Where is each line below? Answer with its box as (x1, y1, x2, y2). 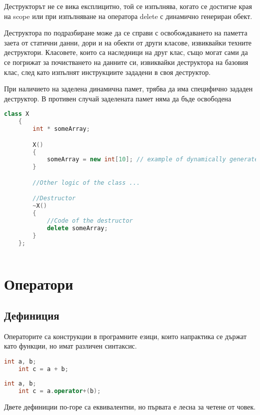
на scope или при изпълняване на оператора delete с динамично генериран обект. (4, 10, 252, 21)
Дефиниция (4, 308, 59, 323)
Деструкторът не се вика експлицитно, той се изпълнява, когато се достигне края (4, 1, 252, 11)
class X (4, 110, 29, 118)
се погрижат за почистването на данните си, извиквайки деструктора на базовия (4, 56, 248, 67)
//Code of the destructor (46, 217, 133, 224)
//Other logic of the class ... (32, 179, 140, 186)
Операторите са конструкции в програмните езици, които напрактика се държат (4, 331, 247, 341)
